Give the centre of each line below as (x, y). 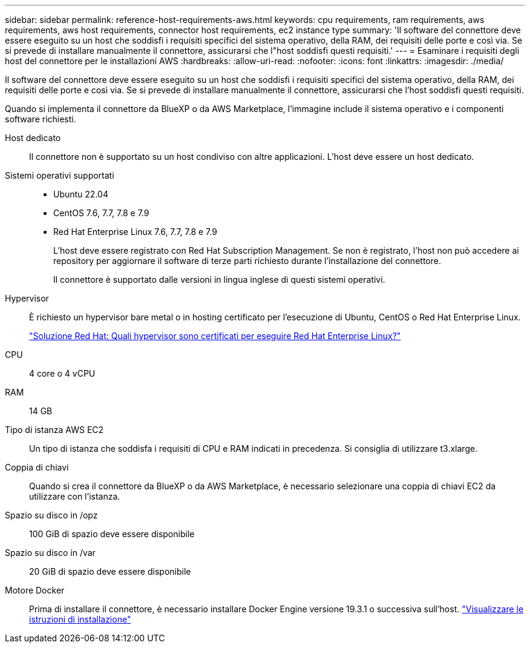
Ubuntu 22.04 (81, 194)
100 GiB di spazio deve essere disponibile (112, 534)
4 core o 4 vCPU (62, 373)
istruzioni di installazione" (80, 619)
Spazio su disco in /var (50, 553)
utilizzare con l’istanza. (75, 496)
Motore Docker (35, 590)
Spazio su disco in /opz (51, 515)
